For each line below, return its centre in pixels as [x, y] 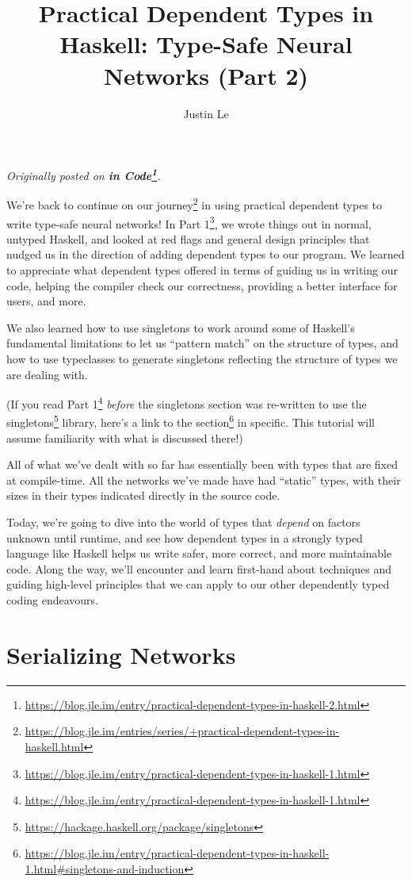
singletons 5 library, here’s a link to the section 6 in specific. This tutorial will [191, 421]
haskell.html [54, 746]
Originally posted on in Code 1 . [84, 174]
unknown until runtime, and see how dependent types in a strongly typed [185, 537]
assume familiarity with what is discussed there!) [125, 437]
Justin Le [206, 113]
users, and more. [46, 301]
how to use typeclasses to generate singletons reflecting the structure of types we [202, 359]
